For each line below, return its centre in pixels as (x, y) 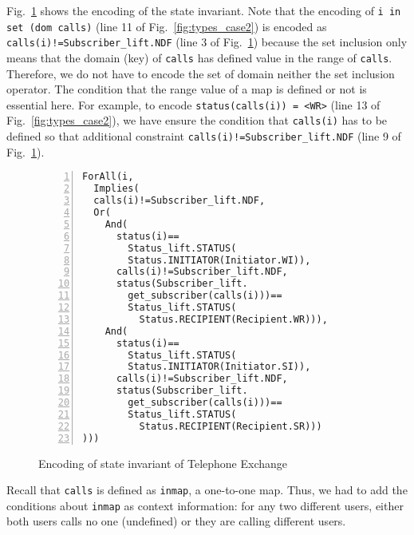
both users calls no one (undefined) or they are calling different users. (176, 521)
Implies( (116, 189)
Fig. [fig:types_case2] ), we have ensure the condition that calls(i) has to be (197, 120)
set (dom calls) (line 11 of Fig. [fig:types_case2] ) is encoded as (167, 26)
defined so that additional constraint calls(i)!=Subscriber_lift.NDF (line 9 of (204, 136)
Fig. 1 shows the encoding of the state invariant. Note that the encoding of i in (204, 10)
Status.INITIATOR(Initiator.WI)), (219, 260)
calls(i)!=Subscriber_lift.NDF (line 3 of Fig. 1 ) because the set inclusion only (207, 42)
